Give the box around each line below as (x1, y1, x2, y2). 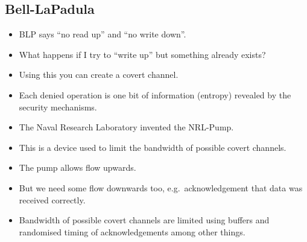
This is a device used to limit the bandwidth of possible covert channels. (19, 141, 286, 153)
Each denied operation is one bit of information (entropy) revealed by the (19, 88, 291, 101)
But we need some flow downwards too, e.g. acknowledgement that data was (19, 181, 303, 194)
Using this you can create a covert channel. (19, 68, 179, 81)
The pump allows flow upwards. (19, 161, 136, 174)
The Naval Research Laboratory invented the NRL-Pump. (19, 121, 234, 133)
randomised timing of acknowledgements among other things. (19, 225, 245, 238)
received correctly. (19, 193, 86, 206)
